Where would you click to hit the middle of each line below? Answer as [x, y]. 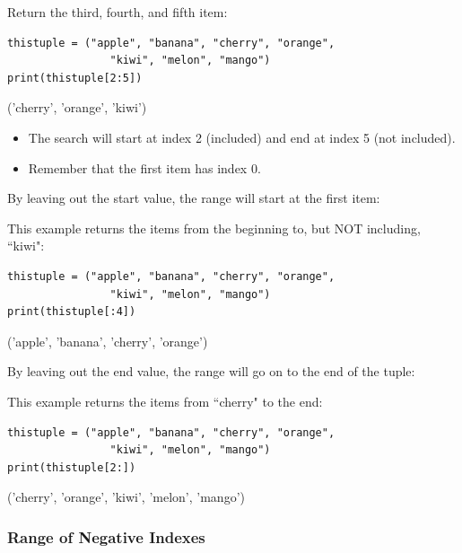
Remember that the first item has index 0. [144, 167]
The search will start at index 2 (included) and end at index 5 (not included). [242, 137]
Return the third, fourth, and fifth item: [118, 12]
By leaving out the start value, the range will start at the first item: [194, 198]
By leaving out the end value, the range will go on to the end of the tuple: [211, 371]
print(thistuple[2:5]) [75, 78]
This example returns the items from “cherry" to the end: [165, 401]
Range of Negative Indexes [106, 536]
